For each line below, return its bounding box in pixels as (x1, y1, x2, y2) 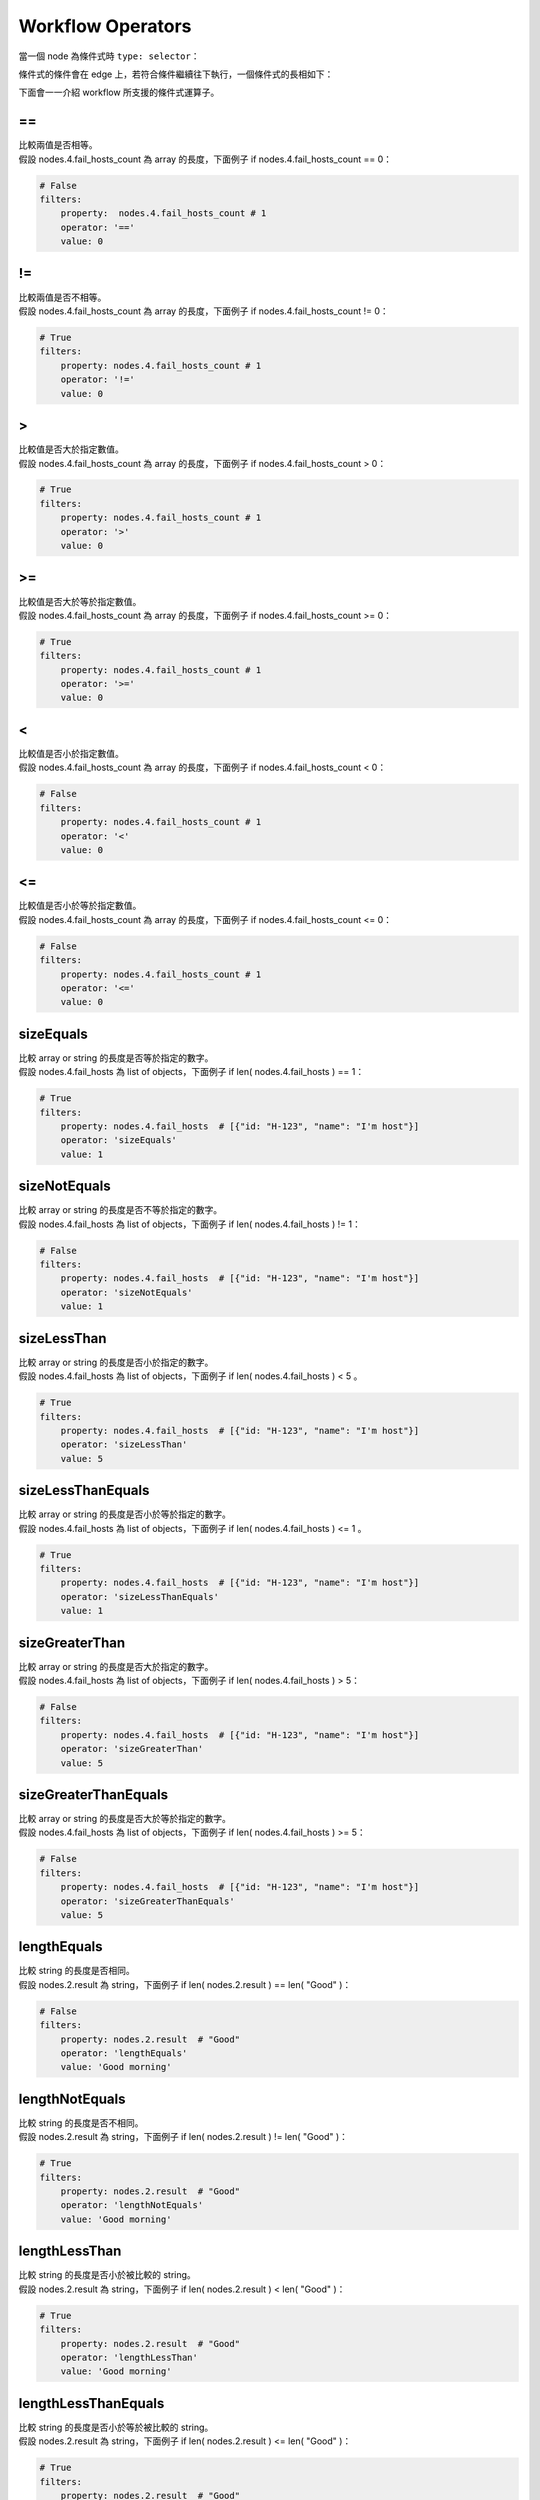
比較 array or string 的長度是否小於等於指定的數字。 (18, 1508, 232, 1520)
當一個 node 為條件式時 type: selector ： (18, 50, 200, 62)
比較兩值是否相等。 (18, 139, 98, 151)
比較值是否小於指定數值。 (18, 747, 124, 759)
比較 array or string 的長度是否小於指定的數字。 (18, 1356, 214, 1368)
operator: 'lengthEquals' (60, 2048, 188, 2059)
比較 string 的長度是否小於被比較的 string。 (18, 2269, 197, 2281)
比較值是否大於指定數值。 (18, 443, 124, 455)
